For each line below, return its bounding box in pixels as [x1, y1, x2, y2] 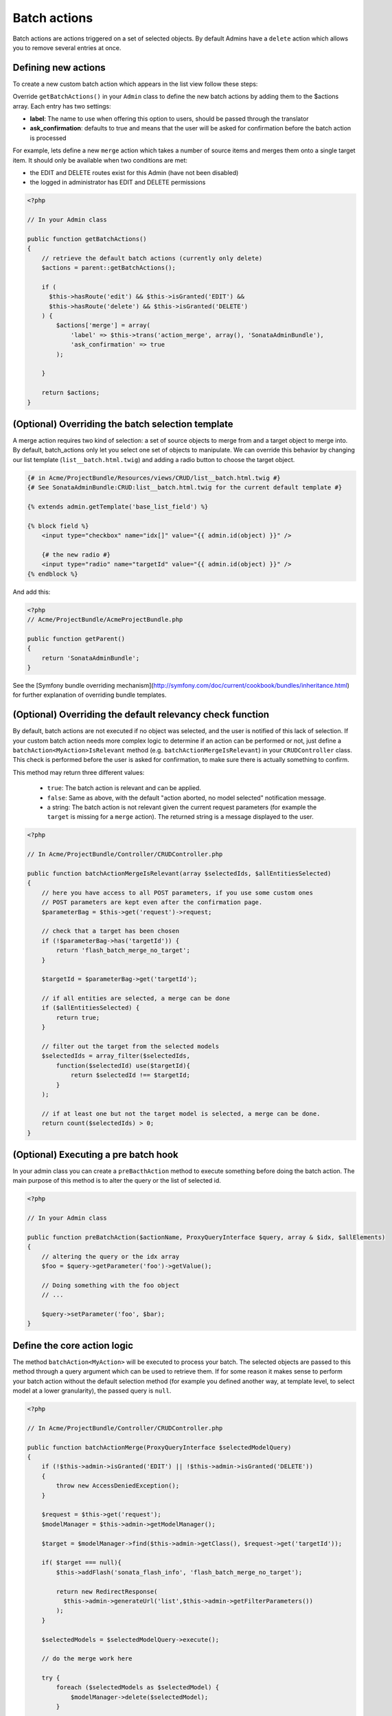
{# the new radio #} [41, 550, 111, 559]
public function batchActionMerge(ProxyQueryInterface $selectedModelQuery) [27, 1443, 292, 1451]
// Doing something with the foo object [41, 1281, 180, 1289]
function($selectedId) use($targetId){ [56, 1061, 190, 1069]
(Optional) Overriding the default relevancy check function [12, 709, 270, 721]
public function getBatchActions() [27, 235, 147, 243]
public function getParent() [27, 635, 126, 642]
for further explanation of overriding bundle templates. [12, 691, 167, 699]
